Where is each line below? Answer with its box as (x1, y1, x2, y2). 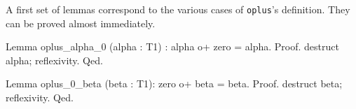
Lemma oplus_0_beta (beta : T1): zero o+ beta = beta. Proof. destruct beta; (6, 76, 343, 91)
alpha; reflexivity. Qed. (6, 52, 103, 67)
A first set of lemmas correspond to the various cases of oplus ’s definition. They (6, 2, 350, 16)
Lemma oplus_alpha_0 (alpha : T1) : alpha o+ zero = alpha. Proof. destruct (6, 39, 339, 54)
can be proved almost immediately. (6, 15, 156, 30)
